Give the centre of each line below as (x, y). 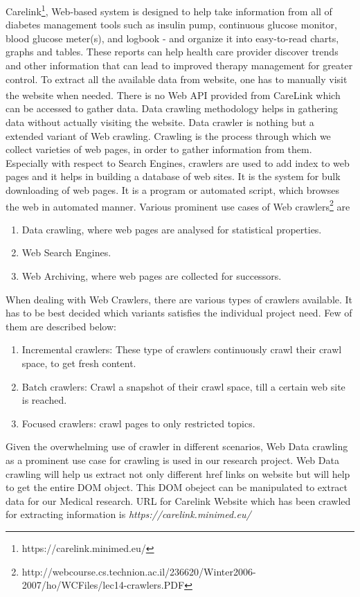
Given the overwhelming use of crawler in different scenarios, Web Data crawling (177, 446)
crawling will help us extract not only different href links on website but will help (178, 473)
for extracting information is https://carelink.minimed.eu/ (128, 514)
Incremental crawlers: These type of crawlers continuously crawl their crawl (182, 349)
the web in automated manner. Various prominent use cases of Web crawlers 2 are (178, 205)
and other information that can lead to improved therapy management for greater (179, 65)
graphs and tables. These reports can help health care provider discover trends (172, 52)
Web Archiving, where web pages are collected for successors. (152, 276)
